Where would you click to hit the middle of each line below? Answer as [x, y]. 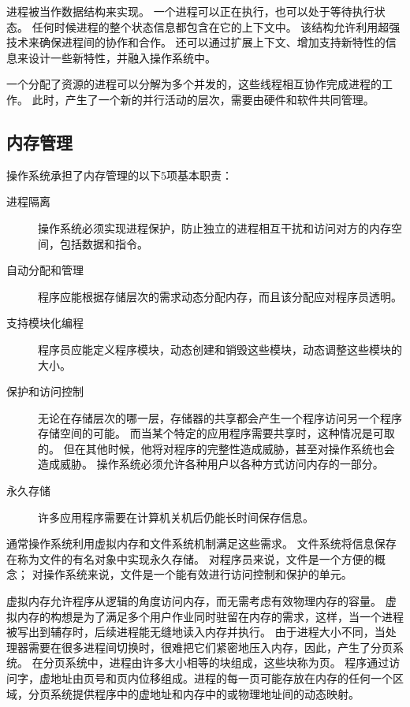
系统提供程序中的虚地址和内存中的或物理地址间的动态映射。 [205, 693]
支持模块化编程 [45, 323]
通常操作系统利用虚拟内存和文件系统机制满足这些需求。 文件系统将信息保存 [201, 543]
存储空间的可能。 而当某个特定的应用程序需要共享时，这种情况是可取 [216, 433]
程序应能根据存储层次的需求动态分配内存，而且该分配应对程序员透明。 [220, 296]
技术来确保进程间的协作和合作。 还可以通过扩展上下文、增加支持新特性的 [196, 42]
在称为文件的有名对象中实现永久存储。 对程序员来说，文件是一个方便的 [190, 558]
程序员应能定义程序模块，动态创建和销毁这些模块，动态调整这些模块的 [220, 349]
